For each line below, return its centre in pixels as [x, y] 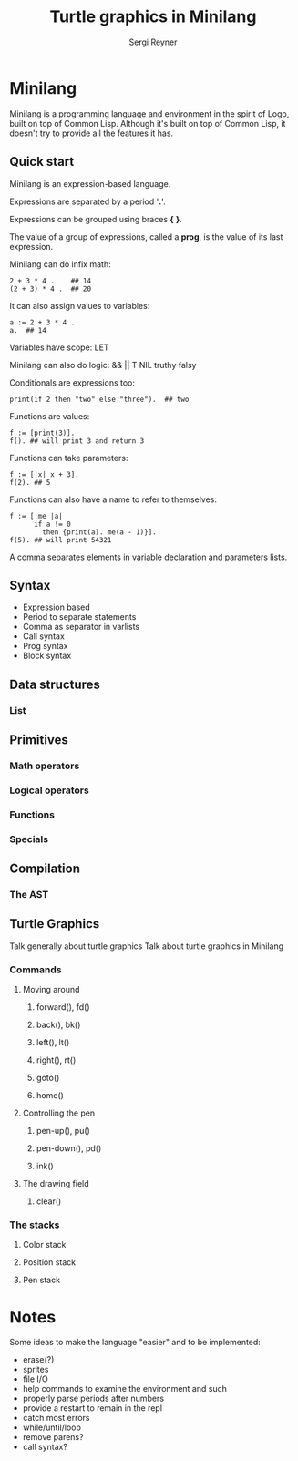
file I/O [35, 1379]
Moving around [51, 990]
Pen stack [41, 1280]
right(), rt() [56, 1060]
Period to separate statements [79, 617]
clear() [49, 1201]
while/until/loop [52, 1427]
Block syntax [47, 656]
